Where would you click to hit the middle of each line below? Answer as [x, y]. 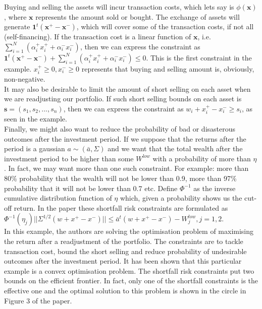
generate [17, 26]
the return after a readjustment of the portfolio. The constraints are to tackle [124, 241]
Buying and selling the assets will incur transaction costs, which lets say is [119, 7]
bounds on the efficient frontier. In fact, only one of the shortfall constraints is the [131, 281]
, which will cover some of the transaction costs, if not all [165, 26]
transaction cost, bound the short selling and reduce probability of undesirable [125, 251]
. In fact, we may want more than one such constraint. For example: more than [126, 168]
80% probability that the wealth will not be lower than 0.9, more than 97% [120, 178]
